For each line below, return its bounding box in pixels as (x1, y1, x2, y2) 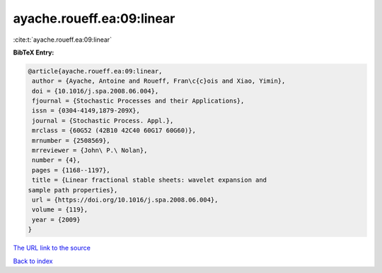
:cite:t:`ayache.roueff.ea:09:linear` (13, 35, 112, 44)
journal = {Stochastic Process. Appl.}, (32, 117, 174, 124)
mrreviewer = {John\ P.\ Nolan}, (32, 146, 148, 155)
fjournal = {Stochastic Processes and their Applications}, (32, 97, 245, 105)
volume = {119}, (32, 206, 88, 214)
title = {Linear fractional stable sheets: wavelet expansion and (32, 176, 267, 184)
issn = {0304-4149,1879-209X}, (32, 107, 141, 115)
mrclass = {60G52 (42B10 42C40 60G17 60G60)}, (32, 127, 196, 134)
